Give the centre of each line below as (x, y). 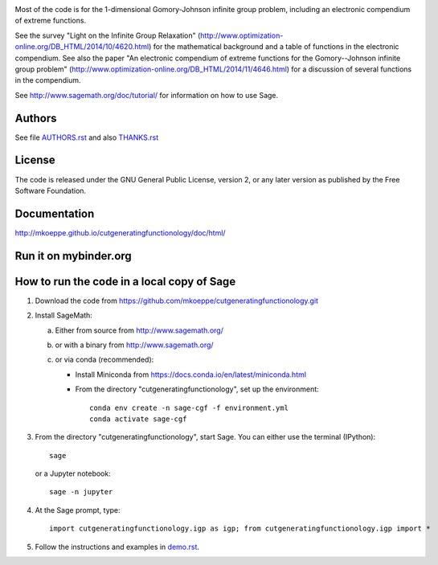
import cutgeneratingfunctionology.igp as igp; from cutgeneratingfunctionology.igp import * (240, 529)
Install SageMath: (63, 315)
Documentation (55, 213)
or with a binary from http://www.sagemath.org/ (134, 345)
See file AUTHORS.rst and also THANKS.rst (87, 137)
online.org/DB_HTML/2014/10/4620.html (82, 47)
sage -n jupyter (81, 492)
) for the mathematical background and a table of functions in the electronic (274, 47)
